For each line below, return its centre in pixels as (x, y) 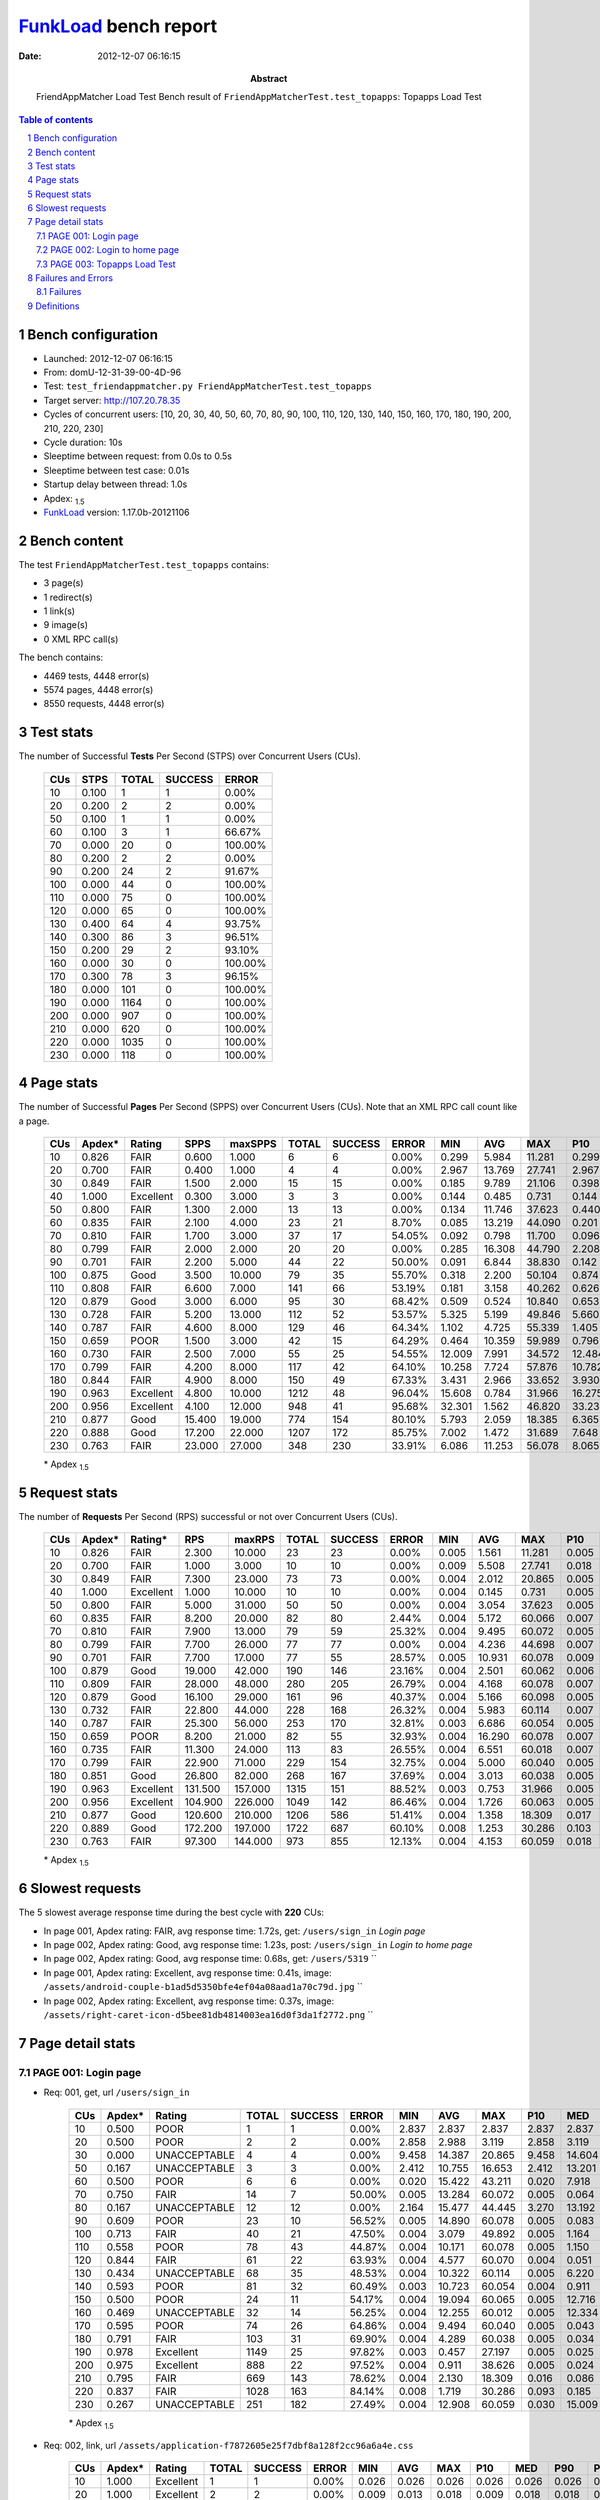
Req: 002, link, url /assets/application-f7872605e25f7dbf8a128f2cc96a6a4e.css (228, 2445)
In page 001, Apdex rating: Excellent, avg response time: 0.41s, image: (187, 1972)
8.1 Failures (59, 292)
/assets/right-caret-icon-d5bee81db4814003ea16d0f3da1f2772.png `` (208, 2014)
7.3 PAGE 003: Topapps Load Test (106, 264)
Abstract (269, 78)
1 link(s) (59, 611)
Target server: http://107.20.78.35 (112, 400)
